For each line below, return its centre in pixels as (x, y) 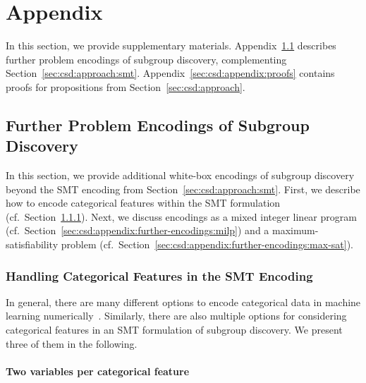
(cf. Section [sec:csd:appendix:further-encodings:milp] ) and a (138, 230)
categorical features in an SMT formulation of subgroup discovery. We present (174, 330)
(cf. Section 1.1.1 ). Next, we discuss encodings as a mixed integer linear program (181, 216)
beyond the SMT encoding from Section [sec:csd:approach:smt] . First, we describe (183, 189)
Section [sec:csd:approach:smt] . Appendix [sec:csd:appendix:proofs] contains (170, 73)
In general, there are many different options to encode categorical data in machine (183, 302)
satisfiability (32, 244)
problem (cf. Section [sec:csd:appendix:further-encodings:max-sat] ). (207, 244)
